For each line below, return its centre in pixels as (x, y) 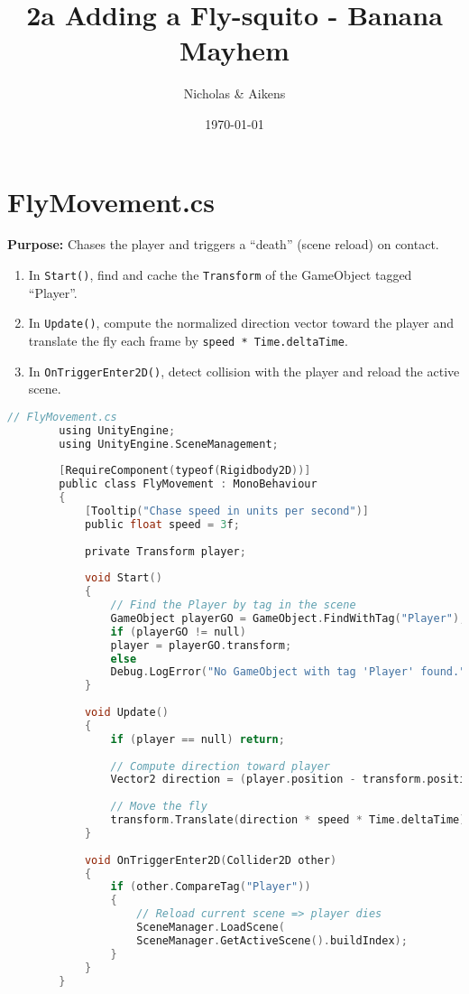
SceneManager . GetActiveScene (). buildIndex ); (272, 940)
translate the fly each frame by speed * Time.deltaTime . (188, 340)
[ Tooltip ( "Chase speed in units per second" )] (226, 511)
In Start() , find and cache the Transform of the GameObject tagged (220, 275)
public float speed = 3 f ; (162, 524)
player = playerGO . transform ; (201, 645)
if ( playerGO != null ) (178, 632)
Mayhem (234, 50)
